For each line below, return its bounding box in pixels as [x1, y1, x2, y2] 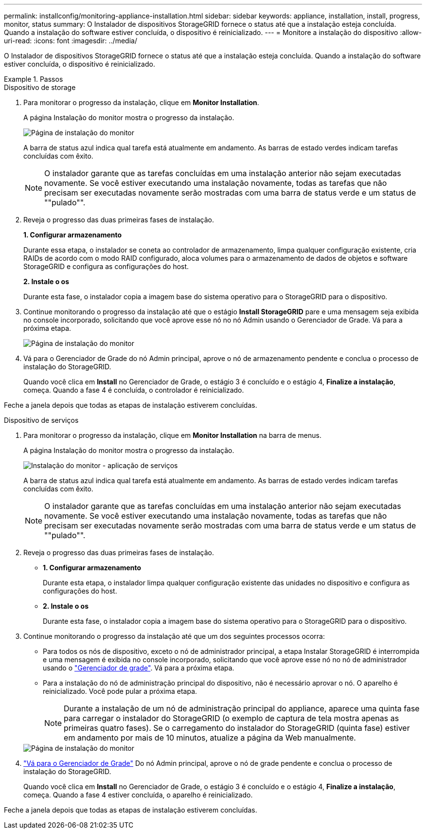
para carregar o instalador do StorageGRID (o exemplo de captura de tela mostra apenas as [64, 713, 399, 723]
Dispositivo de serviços [4, 416, 79, 424]
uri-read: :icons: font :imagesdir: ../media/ [4, 36, 137, 45]
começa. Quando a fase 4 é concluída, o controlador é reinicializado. [23, 386, 244, 394]
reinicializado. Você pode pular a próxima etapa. [43, 687, 197, 695]
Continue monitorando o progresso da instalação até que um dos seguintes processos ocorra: [23, 632, 325, 640]
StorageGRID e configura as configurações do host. [23, 262, 189, 271]
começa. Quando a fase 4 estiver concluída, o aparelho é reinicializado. [23, 791, 253, 799]
